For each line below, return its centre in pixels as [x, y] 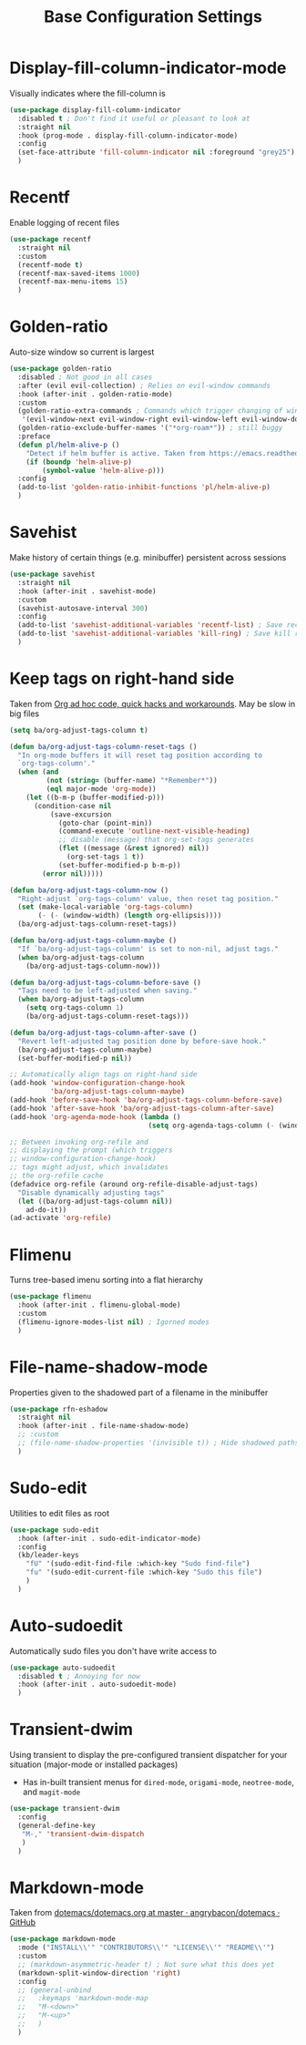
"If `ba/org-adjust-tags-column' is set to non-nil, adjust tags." [148, 949]
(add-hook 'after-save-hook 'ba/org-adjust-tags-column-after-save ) [142, 1108]
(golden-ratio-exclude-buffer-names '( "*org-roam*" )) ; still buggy [150, 428]
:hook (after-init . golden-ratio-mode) [95, 394]
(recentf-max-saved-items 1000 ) [79, 273]
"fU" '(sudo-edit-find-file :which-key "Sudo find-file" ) [138, 1564]
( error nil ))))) [73, 873]
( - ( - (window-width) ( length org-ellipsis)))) [130, 916]
